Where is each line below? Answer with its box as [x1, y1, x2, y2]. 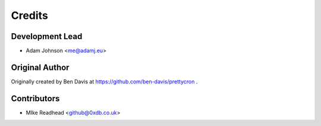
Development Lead [11, 31, 83, 41]
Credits [11, 9, 49, 22]
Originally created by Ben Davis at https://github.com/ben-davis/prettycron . [11, 77, 198, 85]
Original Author [11, 62, 70, 72]
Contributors [11, 93, 60, 104]
